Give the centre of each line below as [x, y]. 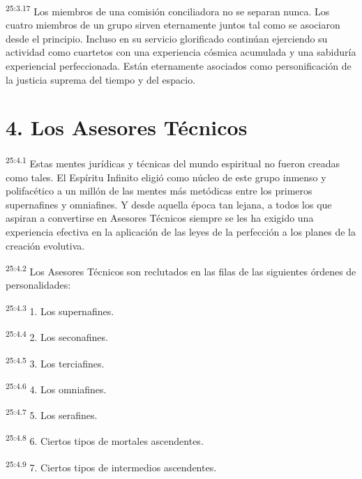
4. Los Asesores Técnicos [127, 127]
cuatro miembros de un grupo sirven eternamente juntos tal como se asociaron [173, 25]
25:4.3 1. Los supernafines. [60, 310]
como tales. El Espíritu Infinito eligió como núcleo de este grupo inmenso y [166, 177]
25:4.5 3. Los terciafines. [55, 362]
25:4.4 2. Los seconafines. [57, 336]
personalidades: [38, 285]
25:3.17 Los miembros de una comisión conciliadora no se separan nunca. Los [168, 10]
